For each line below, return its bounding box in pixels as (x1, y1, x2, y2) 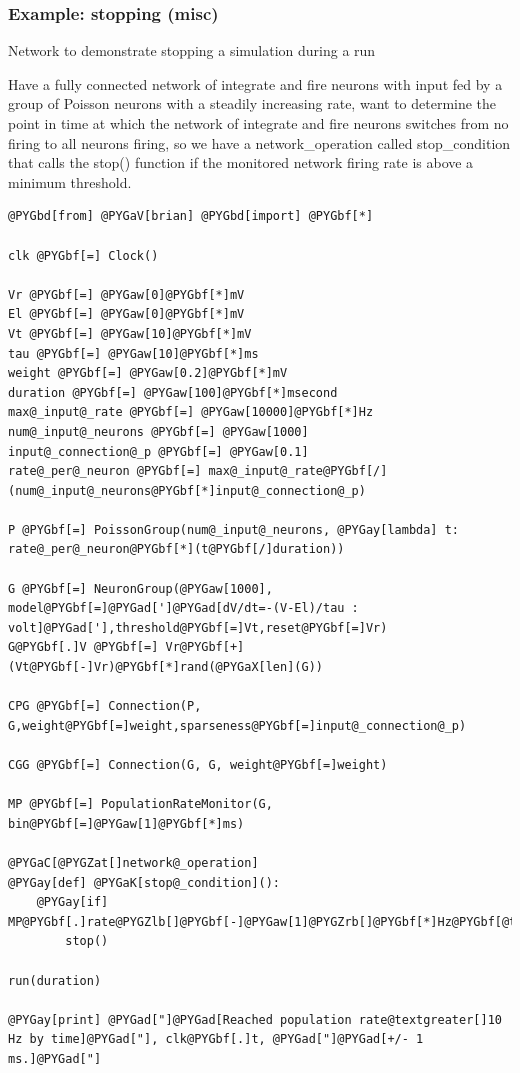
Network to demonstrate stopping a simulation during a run (8, 40, 376, 61)
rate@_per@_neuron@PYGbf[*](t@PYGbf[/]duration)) (8, 542, 345, 557)
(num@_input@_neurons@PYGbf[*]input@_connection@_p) (8, 483, 366, 498)
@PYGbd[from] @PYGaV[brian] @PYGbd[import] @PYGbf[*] (8, 209, 374, 224)
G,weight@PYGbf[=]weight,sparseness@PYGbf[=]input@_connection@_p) (8, 718, 467, 733)
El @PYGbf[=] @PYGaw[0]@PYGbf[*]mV (8, 307, 245, 322)
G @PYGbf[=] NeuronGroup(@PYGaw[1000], (8, 581, 273, 596)
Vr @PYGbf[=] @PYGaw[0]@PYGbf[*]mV (8, 287, 245, 302)
